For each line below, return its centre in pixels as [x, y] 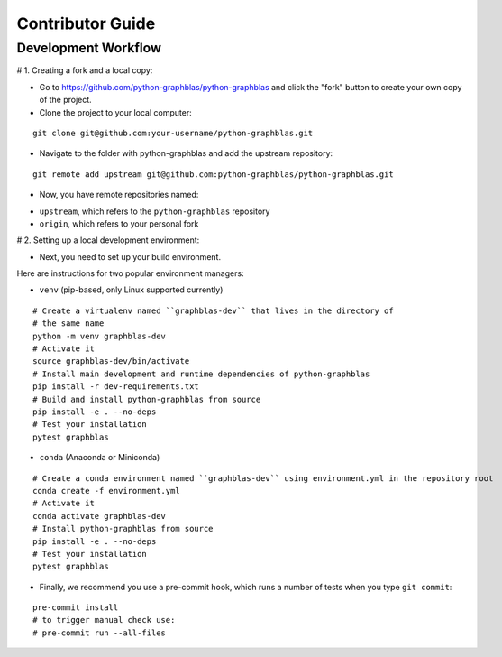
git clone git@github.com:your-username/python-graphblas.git [173, 133]
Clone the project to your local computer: [116, 112]
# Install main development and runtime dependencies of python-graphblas [201, 374]
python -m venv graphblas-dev [100, 336]
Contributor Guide [86, 23]
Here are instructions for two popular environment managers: [130, 273]
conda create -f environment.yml [106, 490]
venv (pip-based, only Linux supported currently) [131, 290]
